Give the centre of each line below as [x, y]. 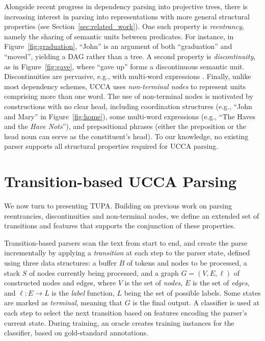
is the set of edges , [221, 283]
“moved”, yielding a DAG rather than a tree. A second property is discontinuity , [130, 56]
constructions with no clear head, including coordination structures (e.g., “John [128, 106]
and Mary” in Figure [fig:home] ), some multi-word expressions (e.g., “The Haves [130, 116]
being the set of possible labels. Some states [192, 292]
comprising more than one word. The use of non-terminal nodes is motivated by [129, 96]
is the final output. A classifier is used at [196, 303]
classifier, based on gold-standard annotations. [76, 333]
